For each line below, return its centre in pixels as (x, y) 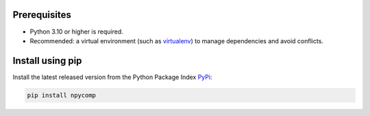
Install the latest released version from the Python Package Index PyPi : (112, 77)
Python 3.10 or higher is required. (76, 32)
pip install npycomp (61, 95)
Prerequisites (42, 15)
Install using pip (47, 61)
